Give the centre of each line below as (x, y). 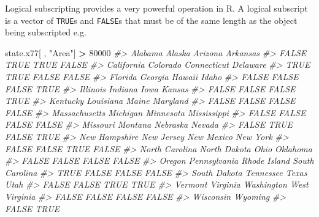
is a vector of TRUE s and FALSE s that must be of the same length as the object (151, 20)
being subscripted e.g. (46, 32)
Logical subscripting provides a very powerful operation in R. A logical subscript (156, 8)
